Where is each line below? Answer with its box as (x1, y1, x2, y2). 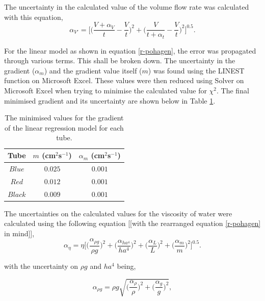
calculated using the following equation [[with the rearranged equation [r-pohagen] (4, 218, 261, 229)
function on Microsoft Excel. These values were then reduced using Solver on (4, 75, 244, 86)
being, (117, 260, 136, 271)
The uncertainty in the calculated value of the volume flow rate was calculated (4, 2, 249, 12)
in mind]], (4, 228, 35, 238)
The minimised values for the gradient (5, 112, 124, 123)
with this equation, (4, 11, 63, 22)
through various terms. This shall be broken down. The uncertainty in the (4, 55, 235, 66)
